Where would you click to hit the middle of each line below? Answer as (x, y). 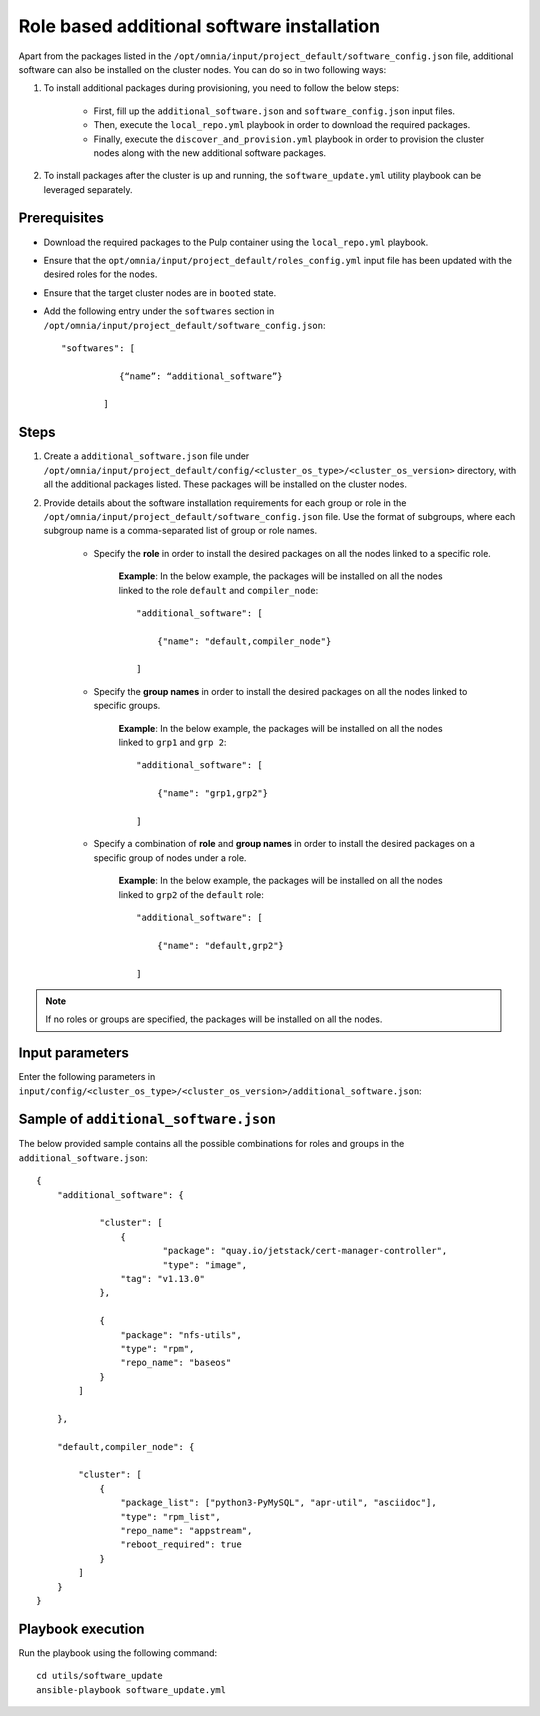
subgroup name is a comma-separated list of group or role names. (180, 531)
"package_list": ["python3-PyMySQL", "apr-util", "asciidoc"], (278, 1503)
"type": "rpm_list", (171, 1516)
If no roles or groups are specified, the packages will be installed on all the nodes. (214, 1019)
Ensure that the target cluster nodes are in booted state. (160, 292)
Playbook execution (81, 1628)
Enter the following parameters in (87, 1077)
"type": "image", (205, 1264)
